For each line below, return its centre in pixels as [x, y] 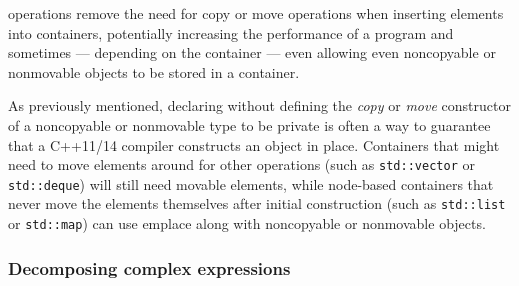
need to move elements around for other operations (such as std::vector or [241, 164]
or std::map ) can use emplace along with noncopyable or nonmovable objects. [247, 223]
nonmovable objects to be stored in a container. [154, 71]
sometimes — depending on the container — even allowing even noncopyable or [252, 52]
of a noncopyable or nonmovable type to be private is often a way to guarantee [249, 124]
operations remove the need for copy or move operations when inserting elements [256, 13]
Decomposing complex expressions [149, 267]
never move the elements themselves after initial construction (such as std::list [257, 203]
